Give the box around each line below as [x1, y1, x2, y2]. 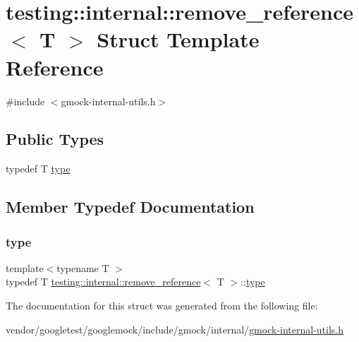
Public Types [6, 128, 104, 150]
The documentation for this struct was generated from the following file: [6, 298, 318, 313]
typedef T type [6, 161, 71, 176]
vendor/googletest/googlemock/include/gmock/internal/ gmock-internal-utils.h [6, 322, 344, 336]
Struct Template [97, 25, 260, 54]
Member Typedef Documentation [6, 196, 255, 218]
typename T [56, 260, 109, 275]
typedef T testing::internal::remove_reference [6, 274, 201, 289]
